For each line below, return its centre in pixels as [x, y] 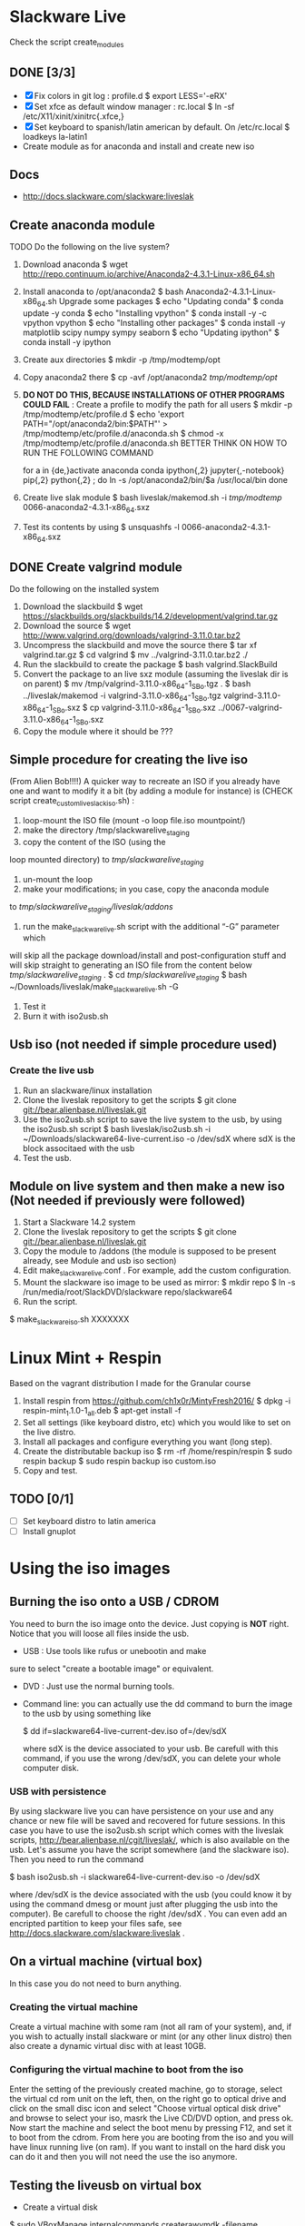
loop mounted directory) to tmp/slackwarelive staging [107, 860]
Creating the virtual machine [74, 2006]
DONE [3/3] [43, 73]
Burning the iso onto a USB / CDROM [114, 1602]
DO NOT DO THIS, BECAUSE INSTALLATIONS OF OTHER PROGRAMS [153, 394]
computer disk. [51, 1768]
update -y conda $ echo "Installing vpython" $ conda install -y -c [145, 313]
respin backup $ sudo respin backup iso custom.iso [119, 1461]
